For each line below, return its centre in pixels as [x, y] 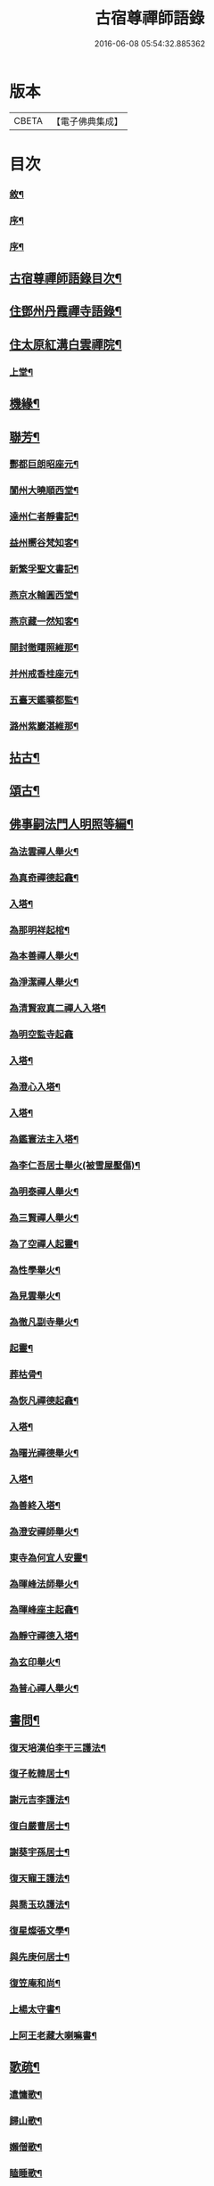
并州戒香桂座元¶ [44, 673]
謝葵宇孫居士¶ [39, 1852]
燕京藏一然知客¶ [44, 621]
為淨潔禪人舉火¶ [44, 982]
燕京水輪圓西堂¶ [44, 596]
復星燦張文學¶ [39, 1931]
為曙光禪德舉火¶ [44, 1453]
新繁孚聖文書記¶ [44, 569]
